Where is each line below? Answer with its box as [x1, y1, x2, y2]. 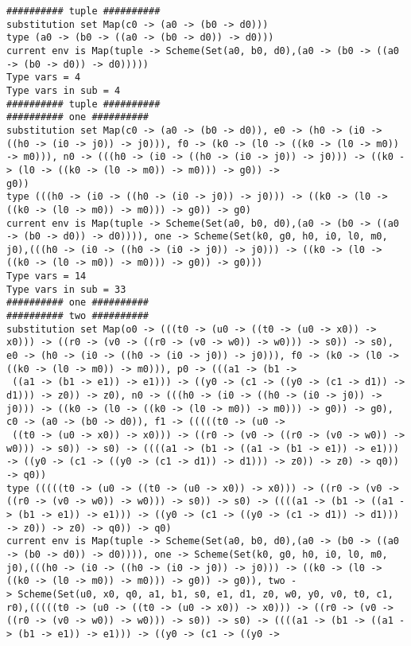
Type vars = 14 [6, 270, 87, 282]
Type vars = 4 [6, 72, 81, 84]
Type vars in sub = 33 [6, 283, 126, 295]
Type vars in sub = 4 [6, 84, 121, 96]
